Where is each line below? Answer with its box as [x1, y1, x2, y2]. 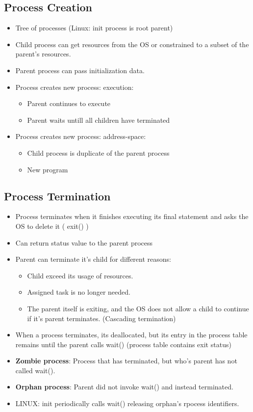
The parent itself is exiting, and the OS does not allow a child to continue [27, 303, 249, 313]
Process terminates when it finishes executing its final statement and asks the [15, 211, 249, 221]
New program [27, 164, 68, 174]
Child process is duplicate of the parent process [27, 147, 170, 158]
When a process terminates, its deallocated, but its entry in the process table [15, 330, 248, 340]
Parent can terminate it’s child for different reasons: [15, 254, 171, 264]
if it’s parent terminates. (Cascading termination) [27, 313, 176, 323]
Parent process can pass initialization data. [15, 65, 145, 75]
